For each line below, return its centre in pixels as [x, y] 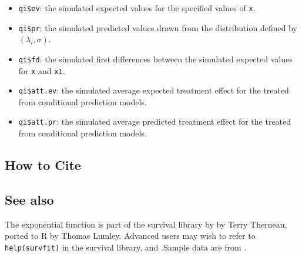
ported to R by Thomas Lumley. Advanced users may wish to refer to [130, 236]
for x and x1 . [42, 70]
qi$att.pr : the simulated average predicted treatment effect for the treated [155, 121]
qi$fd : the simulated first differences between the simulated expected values [155, 59]
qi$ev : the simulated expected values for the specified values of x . [137, 8]
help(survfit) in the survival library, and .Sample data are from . [126, 247]
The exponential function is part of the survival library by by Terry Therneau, [146, 224]
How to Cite [43, 165]
